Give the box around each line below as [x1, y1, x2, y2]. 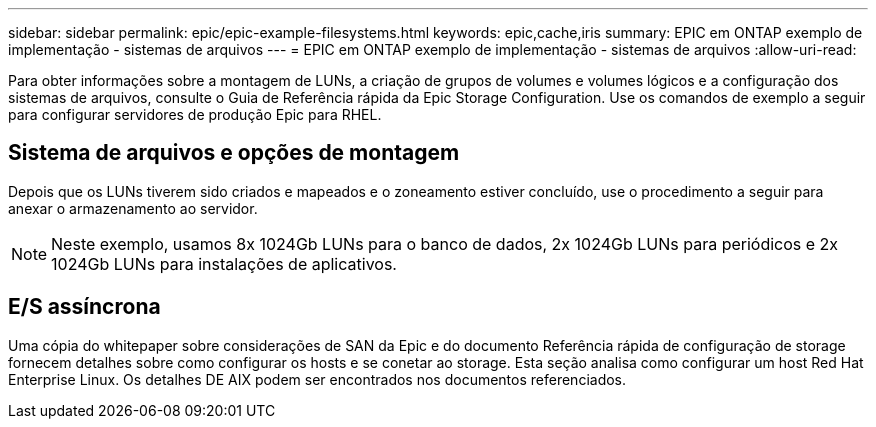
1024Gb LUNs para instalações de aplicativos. [51, 253, 397, 274]
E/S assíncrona [8, 294, 161, 320]
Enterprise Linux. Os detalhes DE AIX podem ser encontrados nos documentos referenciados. [8, 370, 627, 388]
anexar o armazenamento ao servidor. [8, 199, 258, 217]
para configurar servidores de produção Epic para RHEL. [8, 106, 382, 123]
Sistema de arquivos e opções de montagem [8, 140, 460, 166]
